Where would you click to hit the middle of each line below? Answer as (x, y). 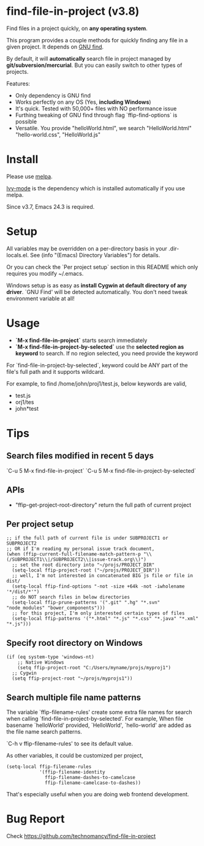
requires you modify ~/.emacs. (45, 273)
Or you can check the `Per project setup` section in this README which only (102, 267)
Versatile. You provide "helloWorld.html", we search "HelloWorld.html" (103, 128)
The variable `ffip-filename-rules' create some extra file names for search (99, 712)
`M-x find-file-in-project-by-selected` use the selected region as (100, 347)
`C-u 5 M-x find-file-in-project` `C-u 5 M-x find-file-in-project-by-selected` (101, 470)
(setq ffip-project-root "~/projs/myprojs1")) (72, 679)
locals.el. (18, 255)
